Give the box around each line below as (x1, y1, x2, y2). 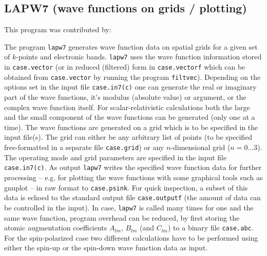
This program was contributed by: (4, 24, 111, 35)
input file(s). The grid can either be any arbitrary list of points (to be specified (4, 132, 253, 142)
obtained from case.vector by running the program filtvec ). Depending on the (4, 71, 261, 82)
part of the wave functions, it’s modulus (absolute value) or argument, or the (4, 92, 246, 102)
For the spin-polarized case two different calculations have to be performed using (4, 232, 258, 243)
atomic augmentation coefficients (4, 222, 107, 233)
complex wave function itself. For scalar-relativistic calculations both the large (4, 101, 250, 112)
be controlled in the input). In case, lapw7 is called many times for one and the (4, 202, 254, 212)
